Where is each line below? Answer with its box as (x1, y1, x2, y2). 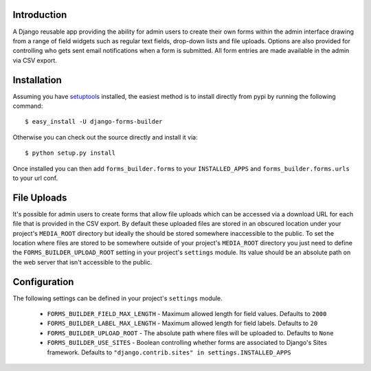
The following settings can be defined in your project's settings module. (12, 294, 223, 302)
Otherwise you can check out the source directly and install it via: (12, 133, 199, 141)
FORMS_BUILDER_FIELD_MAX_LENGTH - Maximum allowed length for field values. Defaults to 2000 (47, 310, 327, 318)
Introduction (12, 9, 67, 21)
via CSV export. (12, 56, 58, 65)
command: (12, 102, 43, 110)
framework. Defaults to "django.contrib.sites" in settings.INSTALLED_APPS (47, 348, 291, 357)
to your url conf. (12, 174, 58, 182)
